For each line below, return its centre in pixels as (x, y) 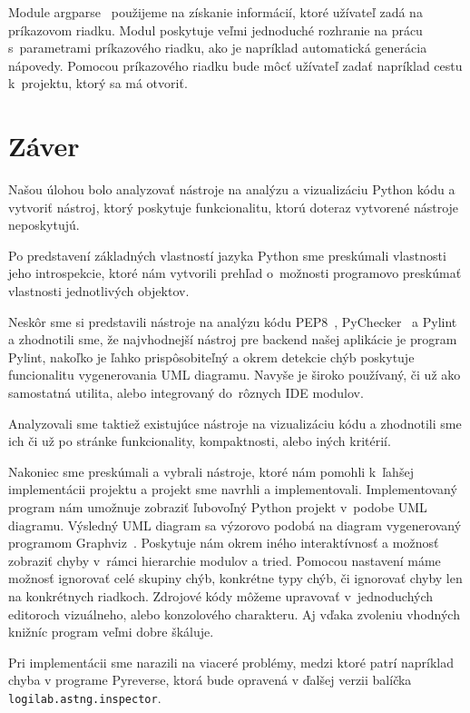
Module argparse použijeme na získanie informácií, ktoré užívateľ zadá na (215, 12)
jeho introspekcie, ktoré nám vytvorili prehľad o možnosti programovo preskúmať (235, 273)
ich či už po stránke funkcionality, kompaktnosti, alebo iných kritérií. (200, 441)
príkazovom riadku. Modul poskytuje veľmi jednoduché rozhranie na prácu (215, 30)
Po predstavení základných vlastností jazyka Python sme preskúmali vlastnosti (227, 255)
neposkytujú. (44, 225)
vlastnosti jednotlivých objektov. (99, 291)
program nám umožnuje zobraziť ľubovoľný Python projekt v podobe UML (218, 507)
